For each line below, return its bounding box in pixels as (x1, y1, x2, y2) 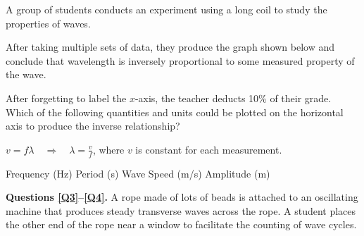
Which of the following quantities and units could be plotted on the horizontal (6, 104, 344, 119)
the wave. (6, 67, 46, 82)
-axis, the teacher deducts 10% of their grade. (134, 90, 332, 105)
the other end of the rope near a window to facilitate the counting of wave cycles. (6, 217, 357, 232)
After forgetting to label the (6, 90, 127, 105)
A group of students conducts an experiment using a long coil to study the (6, 2, 327, 16)
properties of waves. (6, 15, 91, 30)
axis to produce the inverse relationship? (6, 118, 180, 133)
